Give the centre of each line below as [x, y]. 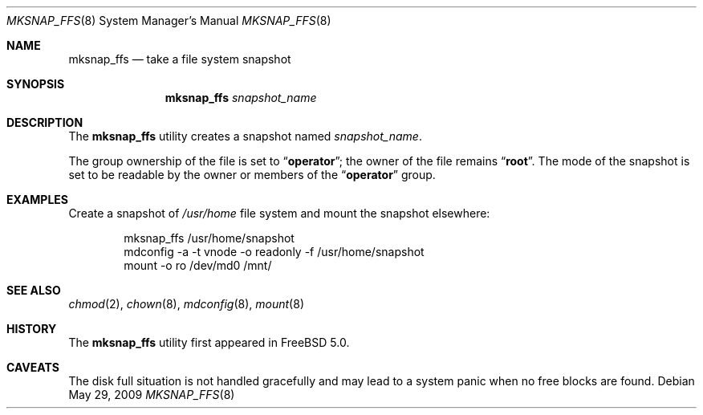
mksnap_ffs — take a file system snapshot [180, 59]
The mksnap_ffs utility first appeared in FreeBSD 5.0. [209, 342]
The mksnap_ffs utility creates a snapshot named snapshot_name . [245, 136]
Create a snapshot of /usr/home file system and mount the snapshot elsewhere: [279, 213]
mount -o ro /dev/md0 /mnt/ [198, 265]
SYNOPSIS [36, 84]
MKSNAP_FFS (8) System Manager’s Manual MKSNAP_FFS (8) [169, 20]
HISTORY [32, 329]
